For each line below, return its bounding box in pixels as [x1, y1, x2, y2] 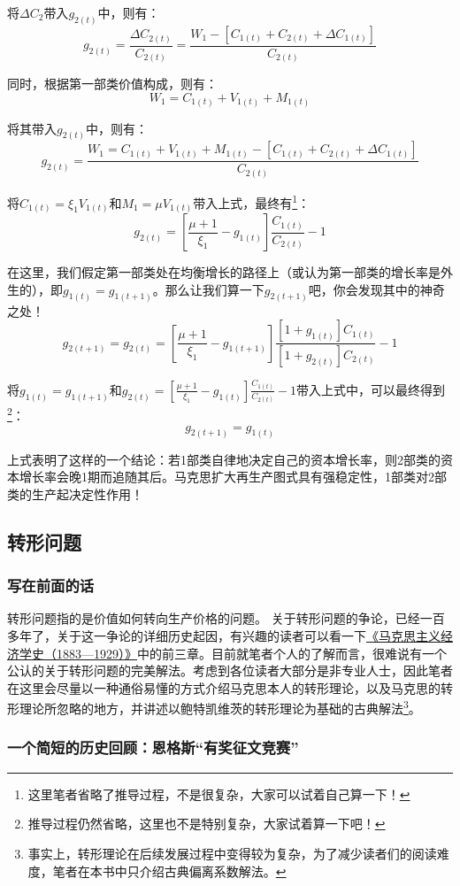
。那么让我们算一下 [152, 280, 264, 298]
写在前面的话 [7, 574, 95, 597]
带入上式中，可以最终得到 [296, 380, 446, 398]
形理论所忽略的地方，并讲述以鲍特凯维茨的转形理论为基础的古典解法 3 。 [7, 697, 421, 717]
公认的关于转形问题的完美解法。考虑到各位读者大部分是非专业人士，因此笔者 [7, 661, 453, 680]
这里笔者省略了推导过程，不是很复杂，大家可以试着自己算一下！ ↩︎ [27, 784, 410, 803]
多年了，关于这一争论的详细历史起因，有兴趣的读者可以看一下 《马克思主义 [7, 626, 441, 644]
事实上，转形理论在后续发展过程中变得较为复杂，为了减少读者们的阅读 [27, 844, 437, 862]
